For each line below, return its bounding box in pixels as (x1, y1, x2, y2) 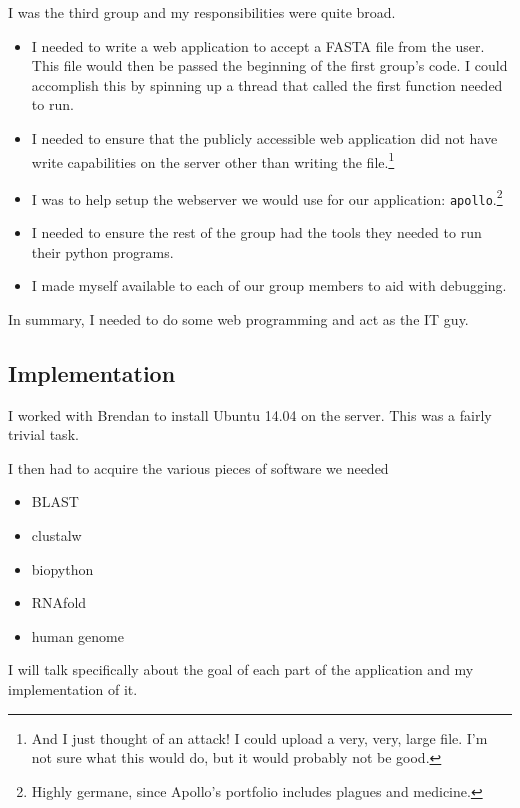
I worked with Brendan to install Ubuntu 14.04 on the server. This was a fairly (8, 404, 492, 425)
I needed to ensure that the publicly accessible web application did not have (31, 127, 498, 148)
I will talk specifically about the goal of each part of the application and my (8, 659, 474, 680)
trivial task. (8, 424, 79, 445)
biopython (31, 558, 94, 579)
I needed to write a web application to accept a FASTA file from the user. (31, 35, 485, 56)
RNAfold (31, 592, 87, 613)
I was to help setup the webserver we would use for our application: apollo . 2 (31, 185, 503, 209)
